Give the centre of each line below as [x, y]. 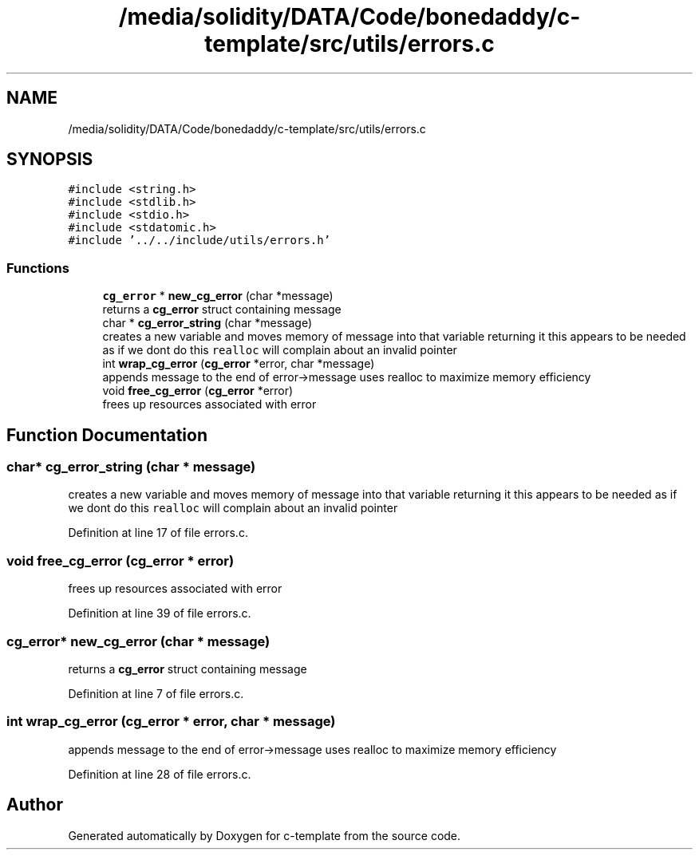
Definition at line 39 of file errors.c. [160, 613]
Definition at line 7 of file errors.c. [156, 693]
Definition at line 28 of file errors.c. [160, 774]
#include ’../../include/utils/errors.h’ [199, 241]
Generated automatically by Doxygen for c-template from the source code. [265, 835]
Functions [38, 268]
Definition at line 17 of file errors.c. [158, 533]
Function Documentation [107, 435]
